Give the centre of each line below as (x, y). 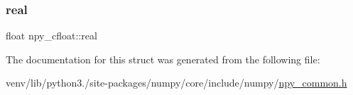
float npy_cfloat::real (51, 36)
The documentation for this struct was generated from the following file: (163, 59)
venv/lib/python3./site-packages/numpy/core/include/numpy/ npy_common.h (176, 83)
